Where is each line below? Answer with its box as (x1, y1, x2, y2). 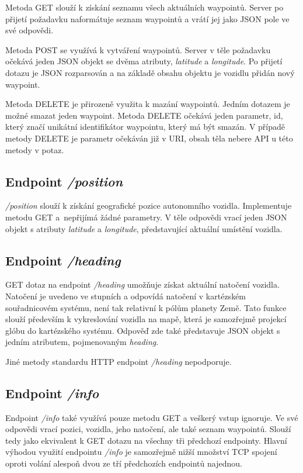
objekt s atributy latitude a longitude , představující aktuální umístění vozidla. (5, 222, 283, 234)
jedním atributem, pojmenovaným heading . (5, 336, 159, 348)
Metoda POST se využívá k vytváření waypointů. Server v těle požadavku (5, 43, 271, 56)
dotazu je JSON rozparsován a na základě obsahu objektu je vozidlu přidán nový (5, 66, 295, 78)
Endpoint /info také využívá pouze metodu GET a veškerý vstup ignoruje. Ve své (5, 411, 298, 423)
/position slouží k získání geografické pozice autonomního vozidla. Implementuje (5, 199, 292, 212)
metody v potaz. (5, 143, 64, 156)
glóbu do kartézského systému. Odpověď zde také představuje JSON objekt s (5, 324, 280, 336)
